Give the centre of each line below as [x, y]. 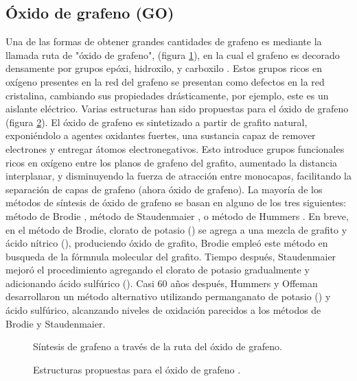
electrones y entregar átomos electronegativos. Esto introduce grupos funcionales [175, 148]
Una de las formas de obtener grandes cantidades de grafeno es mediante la [164, 41]
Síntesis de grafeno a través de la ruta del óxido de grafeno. [158, 346]
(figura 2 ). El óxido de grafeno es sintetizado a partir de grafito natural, [157, 122]
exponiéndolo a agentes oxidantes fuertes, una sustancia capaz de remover [161, 135]
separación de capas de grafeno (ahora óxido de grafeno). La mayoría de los [164, 189]
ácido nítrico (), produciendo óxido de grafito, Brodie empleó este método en [167, 243]
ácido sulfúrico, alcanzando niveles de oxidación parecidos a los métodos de [163, 310]
